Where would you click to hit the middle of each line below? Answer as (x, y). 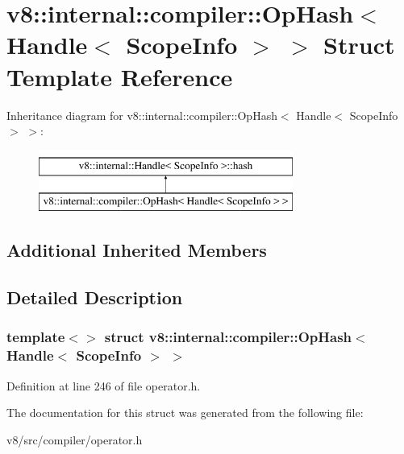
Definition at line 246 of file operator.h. (104, 385)
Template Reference (120, 76)
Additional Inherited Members (137, 250)
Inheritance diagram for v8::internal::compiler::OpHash (142, 115)
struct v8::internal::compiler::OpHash (228, 337)
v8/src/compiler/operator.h (75, 439)
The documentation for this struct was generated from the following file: (185, 413)
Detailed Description (95, 297)
